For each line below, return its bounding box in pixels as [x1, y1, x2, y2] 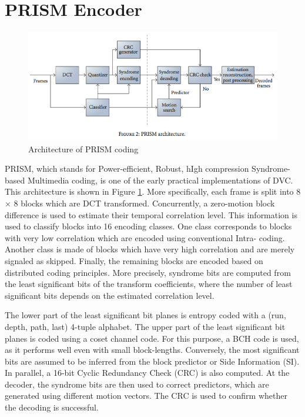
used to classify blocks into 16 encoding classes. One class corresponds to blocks [5, 220, 292, 232]
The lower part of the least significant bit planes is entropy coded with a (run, [5, 309, 286, 321]
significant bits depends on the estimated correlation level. [5, 289, 214, 301]
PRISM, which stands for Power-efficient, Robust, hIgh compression [5, 162, 249, 175]
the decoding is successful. [5, 401, 99, 413]
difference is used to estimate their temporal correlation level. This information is [5, 208, 297, 221]
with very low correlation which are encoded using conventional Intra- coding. [5, 231, 285, 243]
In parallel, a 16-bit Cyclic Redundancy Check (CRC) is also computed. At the [5, 366, 290, 379]
